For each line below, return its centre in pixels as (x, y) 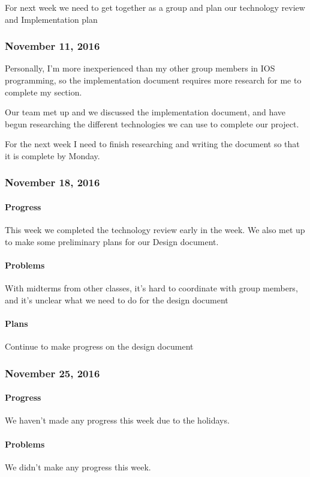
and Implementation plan (51, 19)
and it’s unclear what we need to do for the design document (117, 299)
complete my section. (43, 92)
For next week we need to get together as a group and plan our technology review (155, 7)
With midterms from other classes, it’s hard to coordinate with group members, (151, 288)
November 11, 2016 (52, 46)
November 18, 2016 (52, 182)
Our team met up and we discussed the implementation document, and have (145, 112)
